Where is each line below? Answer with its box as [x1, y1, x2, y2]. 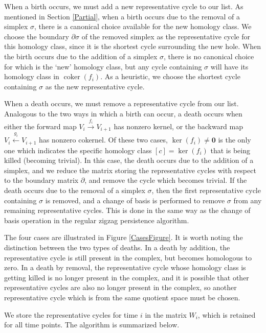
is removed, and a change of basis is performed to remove [45, 195, 225, 205]
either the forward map [4, 121, 77, 131]
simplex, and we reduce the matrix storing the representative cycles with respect [4, 164, 256, 175]
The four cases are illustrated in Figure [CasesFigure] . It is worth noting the [4, 232, 243, 243]
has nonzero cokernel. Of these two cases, [39, 134, 168, 145]
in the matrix [145, 309, 187, 320]
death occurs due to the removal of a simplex [4, 185, 145, 195]
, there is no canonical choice [163, 51, 254, 61]
